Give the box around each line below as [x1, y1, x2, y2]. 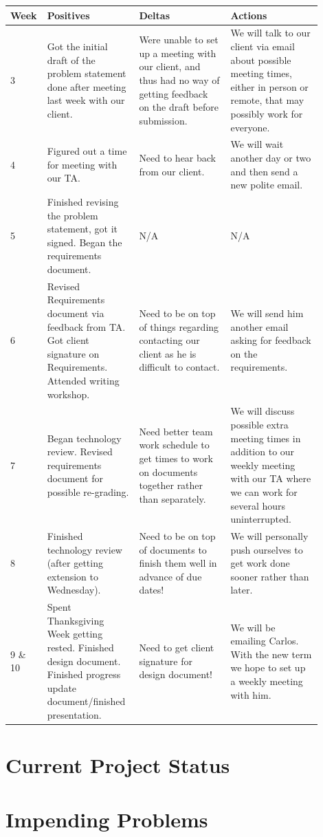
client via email [230, 39, 295, 53]
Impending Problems [5, 805, 208, 833]
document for [47, 471, 103, 486]
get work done [230, 556, 290, 570]
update [47, 680, 77, 695]
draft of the [47, 52, 96, 67]
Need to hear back [139, 150, 216, 164]
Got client [47, 333, 89, 347]
